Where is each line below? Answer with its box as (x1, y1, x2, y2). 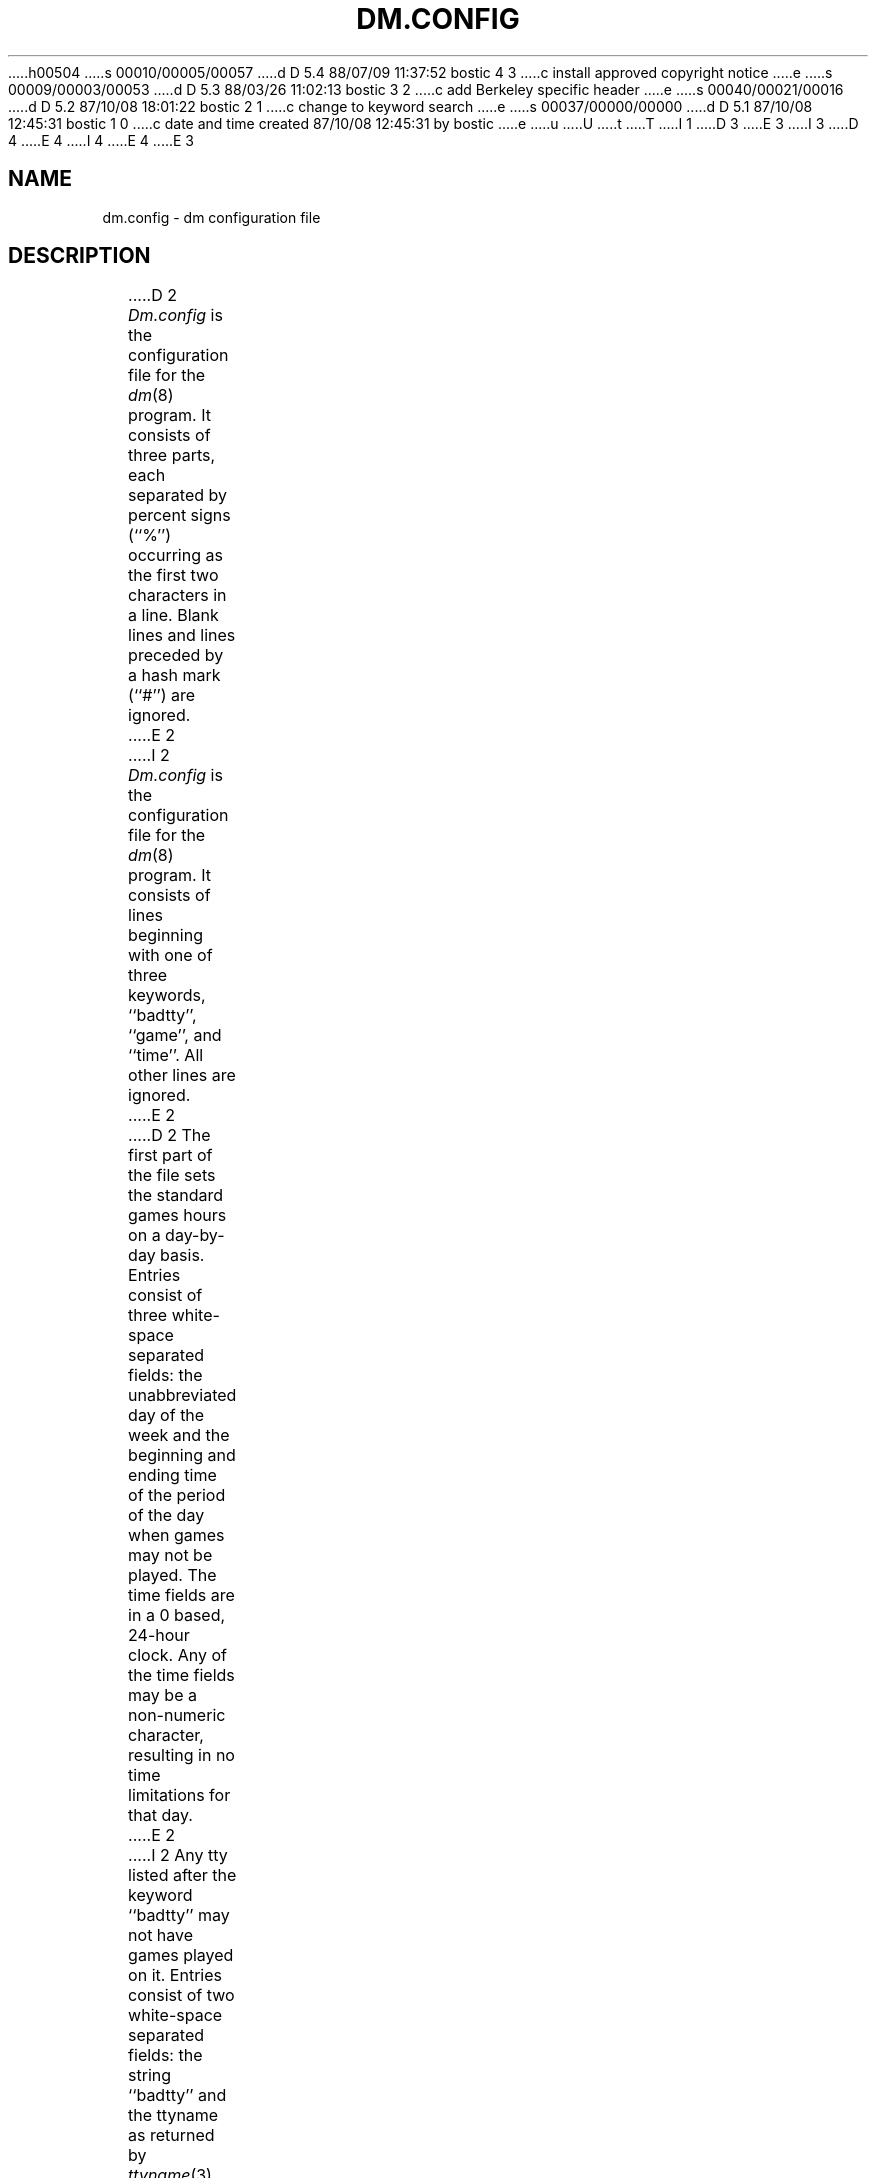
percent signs (128, 505, 231, 526)
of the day (128, 1505, 205, 1526)
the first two (128, 565, 219, 586)
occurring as (128, 545, 223, 566)
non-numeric (128, 1705, 226, 1726)
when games (128, 1525, 225, 1546)
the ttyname (128, 2105, 219, 2126)
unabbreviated (128, 1385, 237, 1406)
